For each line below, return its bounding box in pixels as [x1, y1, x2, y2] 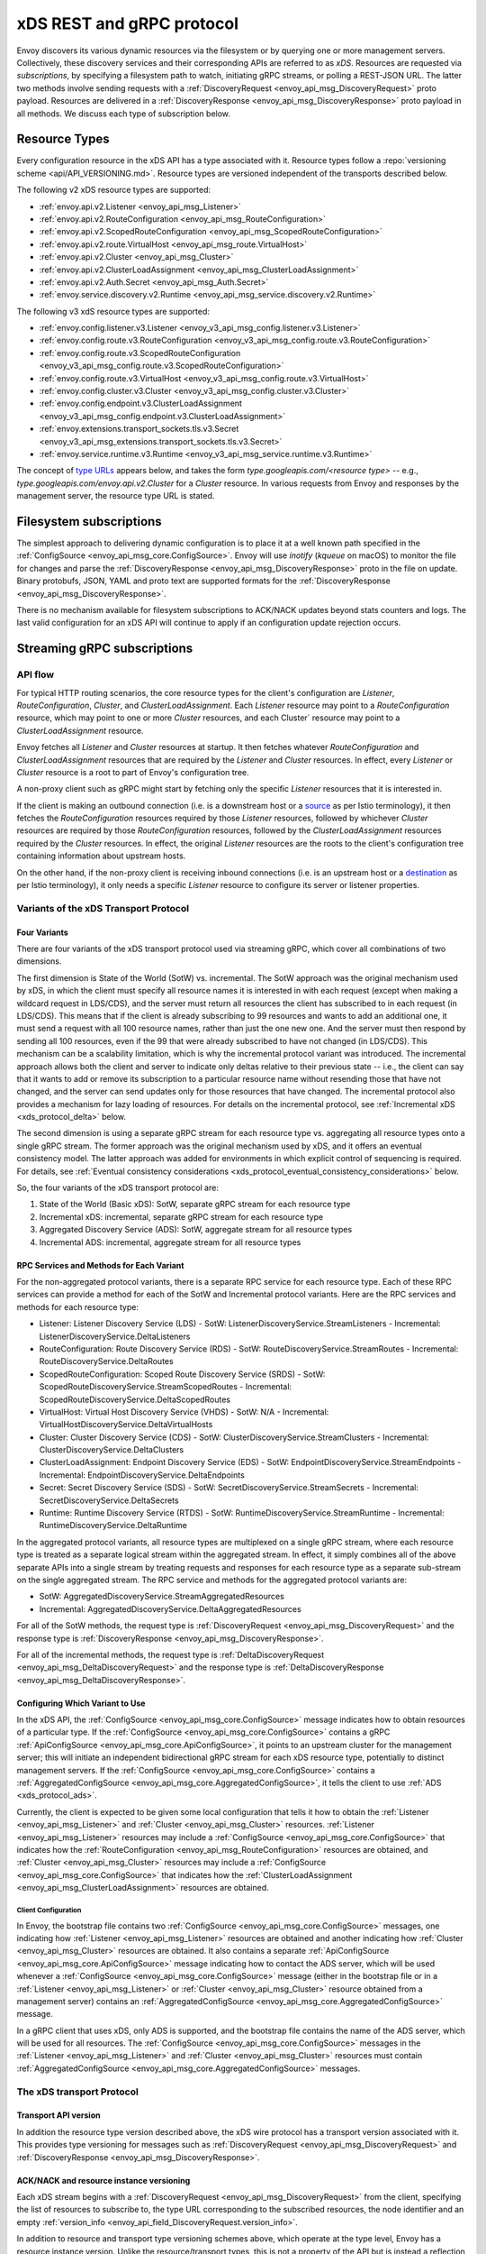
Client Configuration [16, 1905, 82, 1915]
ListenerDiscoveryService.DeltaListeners [39, 1331, 191, 1342]
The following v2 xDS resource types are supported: [16, 185, 211, 196]
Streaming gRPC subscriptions [16, 641, 193, 656]
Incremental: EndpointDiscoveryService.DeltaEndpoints [39, 1470, 245, 1480]
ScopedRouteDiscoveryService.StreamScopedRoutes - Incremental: [39, 1381, 292, 1392]
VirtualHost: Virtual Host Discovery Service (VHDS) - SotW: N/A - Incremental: [39, 1406, 329, 1417]
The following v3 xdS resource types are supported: [16, 306, 211, 316]
